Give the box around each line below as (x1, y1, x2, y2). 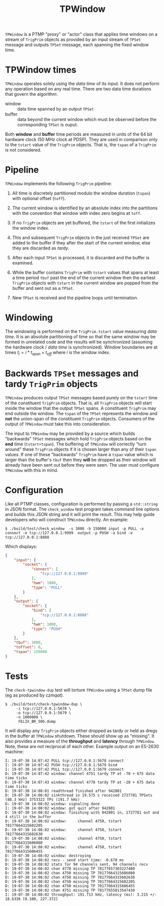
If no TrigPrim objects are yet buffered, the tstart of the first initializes (12, 220, 156, 226)
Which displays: (5, 543, 37, 549)
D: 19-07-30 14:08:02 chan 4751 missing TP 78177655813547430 (5, 888, 135, 893)
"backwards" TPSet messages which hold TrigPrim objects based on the (5, 435, 152, 441)
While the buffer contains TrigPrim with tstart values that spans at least (12, 270, 159, 276)
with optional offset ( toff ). (12, 196, 66, 201)
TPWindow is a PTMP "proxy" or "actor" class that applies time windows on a (5, 31, 158, 38)
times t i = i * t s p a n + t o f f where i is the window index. (5, 350, 110, 356)
